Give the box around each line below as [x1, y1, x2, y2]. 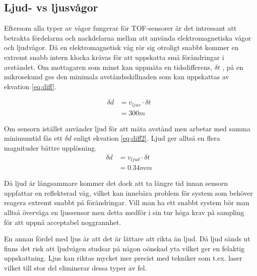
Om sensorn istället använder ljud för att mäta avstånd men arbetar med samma [4, 123, 251, 133]
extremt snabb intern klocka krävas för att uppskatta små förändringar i [4, 52, 224, 62]
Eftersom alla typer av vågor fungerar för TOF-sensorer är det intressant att [4, 23, 237, 33]
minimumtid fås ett [4, 133, 63, 143]
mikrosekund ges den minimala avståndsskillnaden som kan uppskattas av [4, 71, 229, 82]
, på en [222, 61, 244, 72]
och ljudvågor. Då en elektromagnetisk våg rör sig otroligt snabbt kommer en [4, 42, 239, 53]
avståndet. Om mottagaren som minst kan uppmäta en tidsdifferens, [4, 61, 212, 72]
